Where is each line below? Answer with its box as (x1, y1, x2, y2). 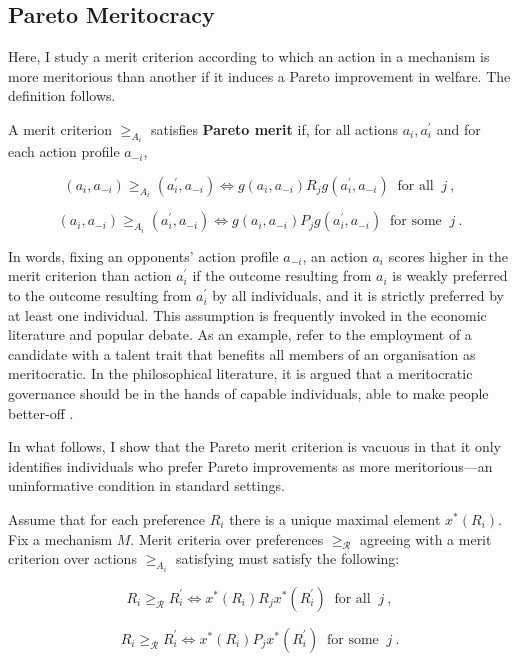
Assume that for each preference (8, 509, 206, 530)
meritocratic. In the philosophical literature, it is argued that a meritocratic (8, 363, 473, 384)
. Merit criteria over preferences (130, 528, 324, 549)
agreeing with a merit (359, 528, 492, 549)
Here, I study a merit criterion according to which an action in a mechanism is (8, 46, 490, 67)
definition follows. (8, 85, 116, 106)
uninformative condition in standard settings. (8, 475, 285, 496)
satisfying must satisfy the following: (176, 548, 400, 569)
